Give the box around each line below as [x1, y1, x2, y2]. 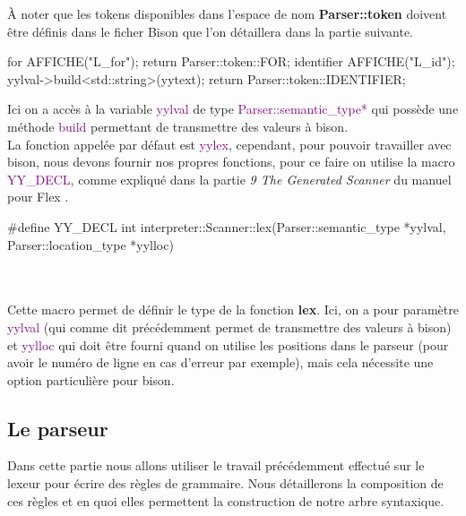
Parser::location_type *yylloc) [7, 235, 174, 254]
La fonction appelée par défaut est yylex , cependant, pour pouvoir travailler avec [7, 134, 452, 153]
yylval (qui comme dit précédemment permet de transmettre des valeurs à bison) [7, 317, 452, 336]
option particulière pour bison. [7, 370, 175, 389]
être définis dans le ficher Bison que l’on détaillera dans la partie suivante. [7, 21, 414, 40]
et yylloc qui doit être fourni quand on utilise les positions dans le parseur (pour [7, 335, 449, 354]
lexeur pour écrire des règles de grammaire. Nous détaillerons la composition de [7, 474, 444, 493]
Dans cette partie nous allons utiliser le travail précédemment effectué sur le [7, 456, 425, 475]
